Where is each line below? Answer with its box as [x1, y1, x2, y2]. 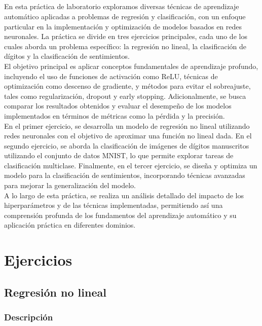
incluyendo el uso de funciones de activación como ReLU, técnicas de [4, 70, 218, 81]
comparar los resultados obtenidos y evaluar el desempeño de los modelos [4, 100, 232, 111]
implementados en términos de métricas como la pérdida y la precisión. [4, 110, 225, 121]
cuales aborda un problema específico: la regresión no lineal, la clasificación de [4, 41, 247, 51]
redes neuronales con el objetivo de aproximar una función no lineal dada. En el [4, 130, 252, 141]
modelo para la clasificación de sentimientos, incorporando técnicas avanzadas [4, 170, 245, 180]
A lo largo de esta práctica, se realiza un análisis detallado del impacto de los [4, 190, 244, 200]
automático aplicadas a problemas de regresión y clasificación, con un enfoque [4, 11, 246, 21]
